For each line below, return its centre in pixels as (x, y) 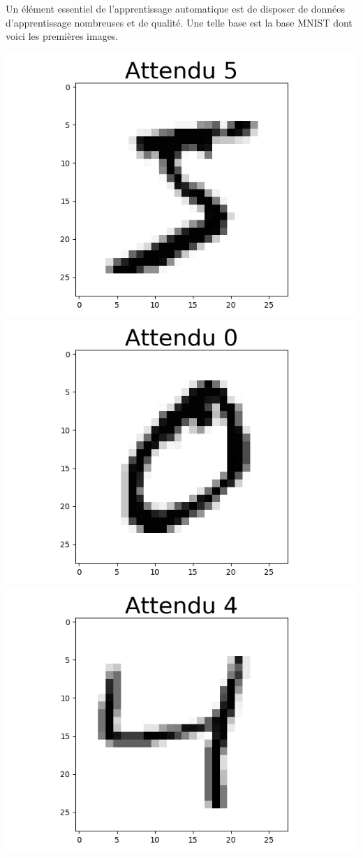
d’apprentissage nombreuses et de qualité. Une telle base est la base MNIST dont (179, 22)
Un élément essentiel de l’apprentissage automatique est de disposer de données (175, 8)
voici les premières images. (62, 36)
